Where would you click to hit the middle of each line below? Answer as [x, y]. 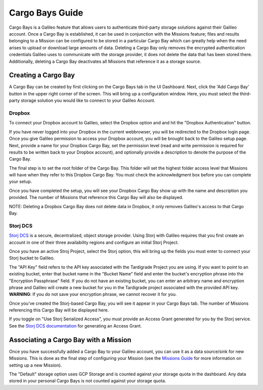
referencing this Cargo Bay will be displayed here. [59, 310]
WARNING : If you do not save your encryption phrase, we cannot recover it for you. [93, 294]
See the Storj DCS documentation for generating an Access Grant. [75, 326]
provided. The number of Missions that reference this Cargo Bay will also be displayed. [96, 197]
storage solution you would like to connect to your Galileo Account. [88, 100]
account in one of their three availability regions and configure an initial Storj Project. [94, 242]
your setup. [20, 182]
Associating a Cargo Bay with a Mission [70, 340]
